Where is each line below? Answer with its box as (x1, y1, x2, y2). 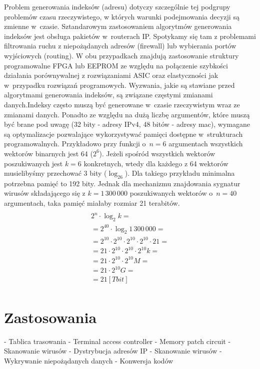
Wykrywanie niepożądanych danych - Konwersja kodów (4, 355, 173, 366)
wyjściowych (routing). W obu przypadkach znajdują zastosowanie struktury (4, 50, 239, 60)
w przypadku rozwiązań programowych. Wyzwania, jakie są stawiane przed (4, 79, 235, 90)
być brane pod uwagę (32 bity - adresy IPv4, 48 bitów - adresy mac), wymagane (4, 119, 250, 129)
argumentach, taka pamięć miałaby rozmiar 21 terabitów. (4, 198, 180, 208)
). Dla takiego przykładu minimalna (124, 168, 235, 178)
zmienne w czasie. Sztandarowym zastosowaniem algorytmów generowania (4, 21, 232, 31)
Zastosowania (4, 307, 97, 327)
